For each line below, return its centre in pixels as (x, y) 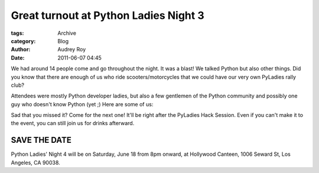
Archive (67, 33)
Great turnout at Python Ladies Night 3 (108, 15)
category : (23, 41)
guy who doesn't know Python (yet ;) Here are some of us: (82, 104)
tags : (17, 33)
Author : (21, 50)
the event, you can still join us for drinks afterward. (73, 123)
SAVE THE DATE (41, 140)
